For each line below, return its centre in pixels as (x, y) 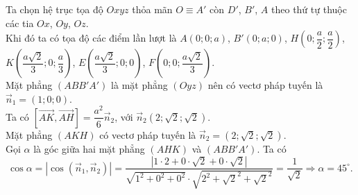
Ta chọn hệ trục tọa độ (54, 9)
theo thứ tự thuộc (309, 9)
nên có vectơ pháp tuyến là (265, 85)
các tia (20, 23)
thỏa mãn (152, 9)
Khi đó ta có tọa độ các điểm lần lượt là (91, 38)
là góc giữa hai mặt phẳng (89, 148)
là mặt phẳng (139, 85)
